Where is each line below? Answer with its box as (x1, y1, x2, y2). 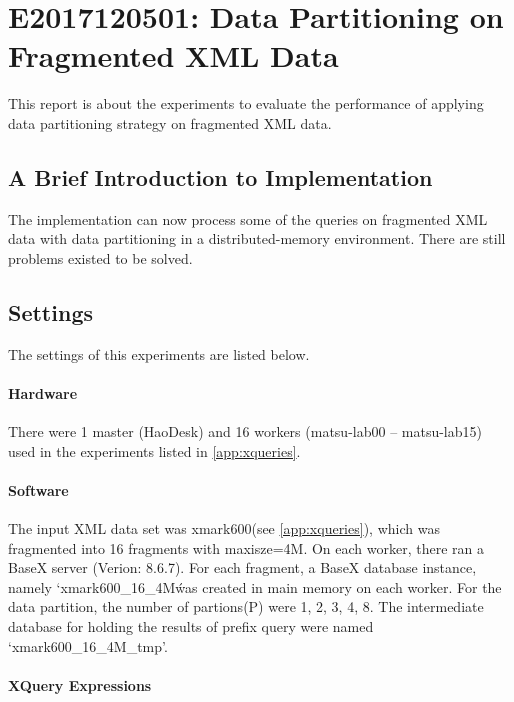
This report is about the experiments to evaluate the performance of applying (8, 93, 484, 114)
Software (8, 479, 69, 500)
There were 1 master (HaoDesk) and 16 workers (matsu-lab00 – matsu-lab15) (8, 421, 482, 442)
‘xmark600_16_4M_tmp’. (8, 635, 168, 656)
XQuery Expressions (8, 674, 152, 695)
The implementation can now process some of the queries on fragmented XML (8, 208, 488, 229)
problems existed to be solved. (8, 247, 193, 268)
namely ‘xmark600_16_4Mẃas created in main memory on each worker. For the (8, 576, 502, 597)
